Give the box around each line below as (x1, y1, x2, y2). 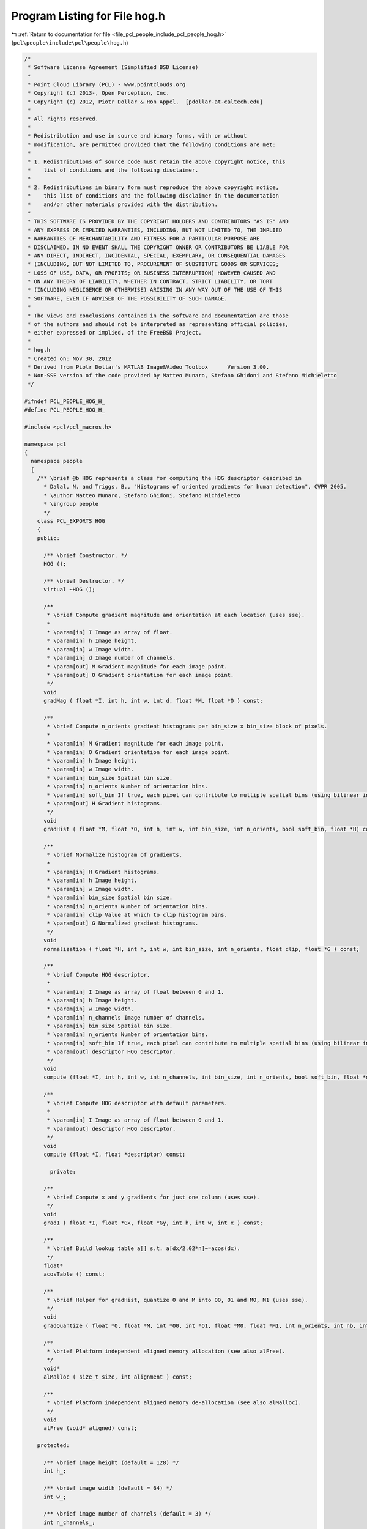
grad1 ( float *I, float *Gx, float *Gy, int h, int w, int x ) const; (43, 1220, 263, 1226)
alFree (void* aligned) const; (43, 1425, 138, 1432)
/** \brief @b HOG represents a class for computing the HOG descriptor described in (37, 475, 302, 482)
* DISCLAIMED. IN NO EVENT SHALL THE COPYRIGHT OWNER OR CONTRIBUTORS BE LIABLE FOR (28, 243, 289, 251)
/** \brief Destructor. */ (43, 577, 125, 584)
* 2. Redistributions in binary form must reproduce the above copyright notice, (28, 183, 280, 191)
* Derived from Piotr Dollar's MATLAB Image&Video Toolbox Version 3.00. (28, 363, 270, 370)
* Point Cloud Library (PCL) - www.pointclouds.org (28, 81, 186, 88)
